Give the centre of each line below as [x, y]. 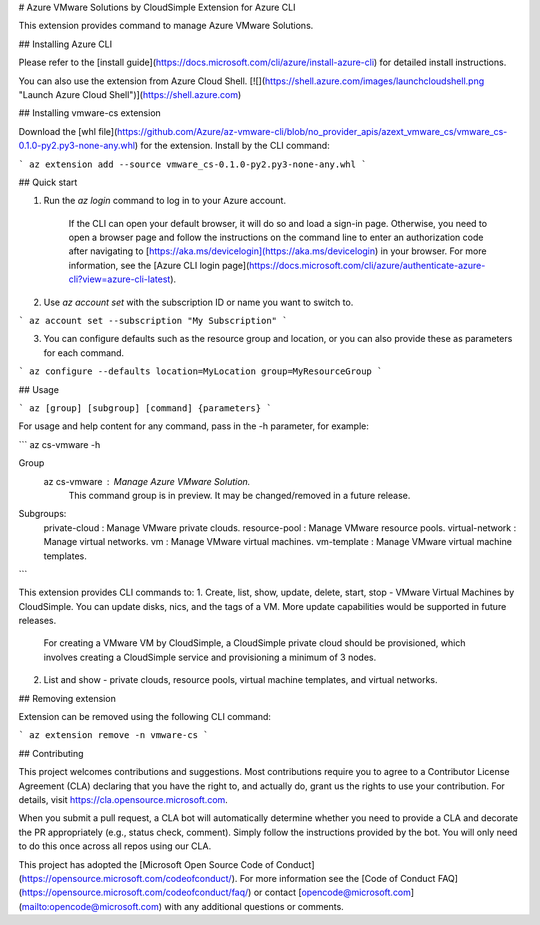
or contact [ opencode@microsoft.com [332, 892]
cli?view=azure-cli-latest [119, 279]
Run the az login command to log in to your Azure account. [165, 201]
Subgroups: [42, 514]
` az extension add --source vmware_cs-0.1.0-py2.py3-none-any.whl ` [192, 164]
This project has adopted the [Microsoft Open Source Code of [146, 864]
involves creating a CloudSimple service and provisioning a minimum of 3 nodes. [210, 657]
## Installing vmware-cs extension [90, 113]
